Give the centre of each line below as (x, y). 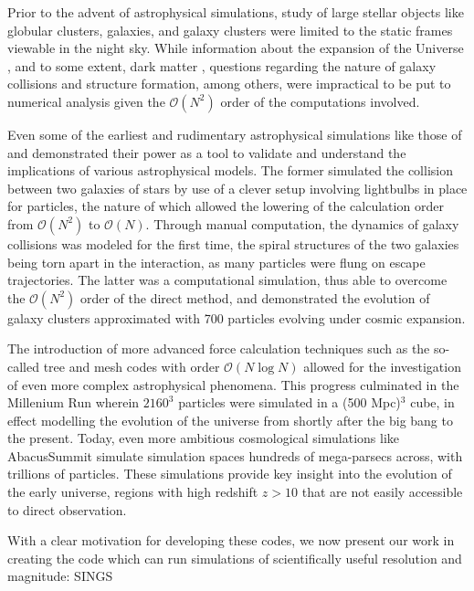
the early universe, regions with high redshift (133, 492)
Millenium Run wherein (74, 402)
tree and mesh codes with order (132, 366)
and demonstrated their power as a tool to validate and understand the (207, 152)
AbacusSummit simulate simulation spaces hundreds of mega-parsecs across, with (235, 455)
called (23, 366)
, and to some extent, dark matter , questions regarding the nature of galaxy (222, 65)
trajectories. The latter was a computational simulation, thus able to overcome (227, 280)
